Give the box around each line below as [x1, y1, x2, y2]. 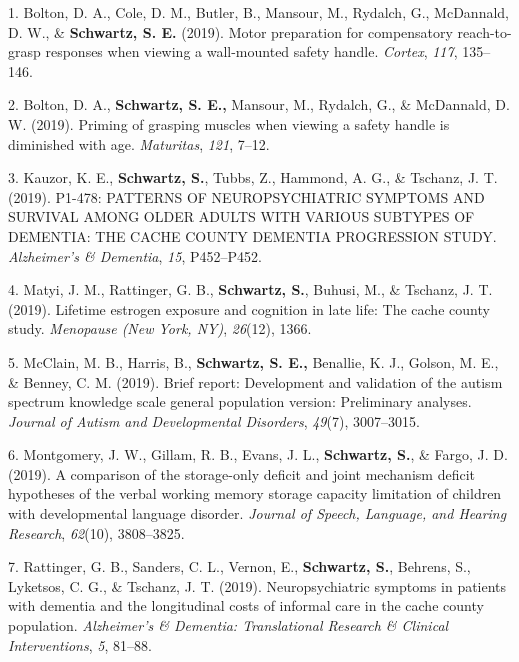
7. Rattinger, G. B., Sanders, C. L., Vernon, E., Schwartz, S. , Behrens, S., [8, 556, 471, 577]
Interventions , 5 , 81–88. [8, 634, 152, 655]
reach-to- [457, 21, 512, 42]
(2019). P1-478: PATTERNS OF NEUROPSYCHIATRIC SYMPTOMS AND [8, 186, 485, 207]
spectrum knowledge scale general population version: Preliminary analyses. [8, 391, 472, 412]
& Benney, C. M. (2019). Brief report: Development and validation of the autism [8, 371, 503, 392]
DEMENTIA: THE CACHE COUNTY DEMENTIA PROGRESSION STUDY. [8, 225, 497, 246]
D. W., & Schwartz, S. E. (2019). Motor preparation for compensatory [8, 21, 453, 42]
